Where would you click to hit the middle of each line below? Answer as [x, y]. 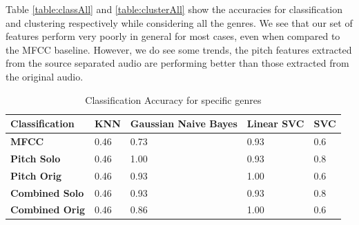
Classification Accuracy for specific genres [173, 99]
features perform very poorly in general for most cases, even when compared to [173, 36]
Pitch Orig [36, 175]
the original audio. [45, 76]
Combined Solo [47, 192]
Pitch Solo [36, 158]
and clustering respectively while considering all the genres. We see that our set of [179, 22]
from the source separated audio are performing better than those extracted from [177, 63]
